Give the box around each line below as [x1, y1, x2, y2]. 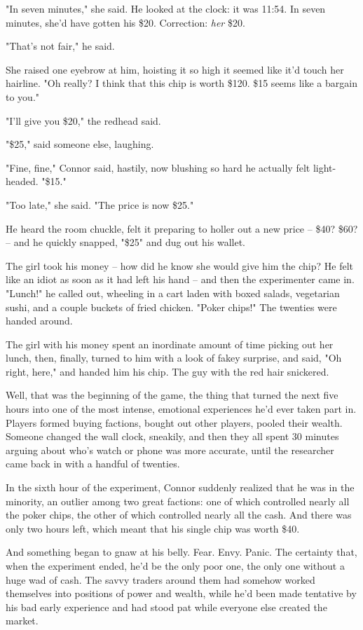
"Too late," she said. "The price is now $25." [6, 197, 194, 212]
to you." [6, 89, 40, 104]
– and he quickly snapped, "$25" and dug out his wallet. [6, 235, 245, 249]
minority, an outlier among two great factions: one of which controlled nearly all [6, 493, 350, 508]
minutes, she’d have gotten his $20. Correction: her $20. [6, 15, 245, 29]
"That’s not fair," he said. [6, 39, 115, 53]
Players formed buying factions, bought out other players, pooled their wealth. [6, 415, 343, 430]
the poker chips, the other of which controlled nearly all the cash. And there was [6, 507, 352, 522]
